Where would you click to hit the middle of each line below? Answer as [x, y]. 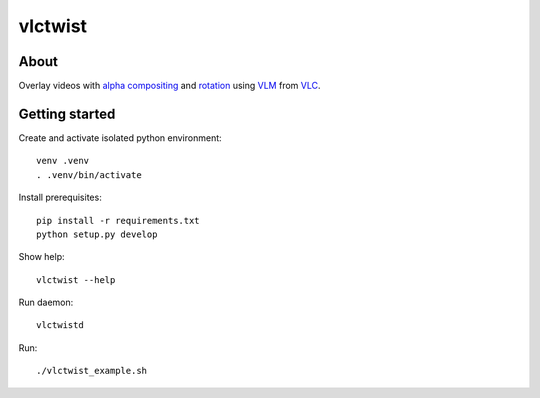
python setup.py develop [97, 234]
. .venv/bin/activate [89, 174]
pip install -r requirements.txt [118, 220]
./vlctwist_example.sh [92, 371]
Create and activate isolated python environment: [120, 137]
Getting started [67, 113]
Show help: [41, 257]
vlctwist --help [76, 279]
